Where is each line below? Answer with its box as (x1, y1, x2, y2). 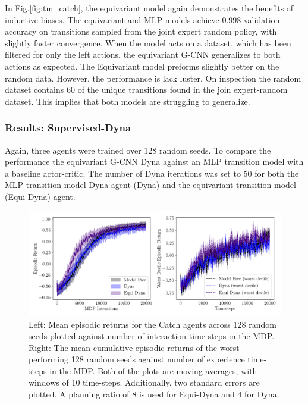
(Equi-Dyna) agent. (5, 190, 76, 202)
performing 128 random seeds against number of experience (29, 353, 245, 365)
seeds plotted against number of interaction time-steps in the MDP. (29, 330, 275, 342)
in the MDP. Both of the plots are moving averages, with (49, 364, 257, 377)
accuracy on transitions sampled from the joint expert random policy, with (5, 25, 277, 37)
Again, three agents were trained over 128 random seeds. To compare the (5, 143, 271, 156)
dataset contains (5, 83, 64, 96)
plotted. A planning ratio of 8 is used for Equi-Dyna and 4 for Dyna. (29, 388, 279, 400)
